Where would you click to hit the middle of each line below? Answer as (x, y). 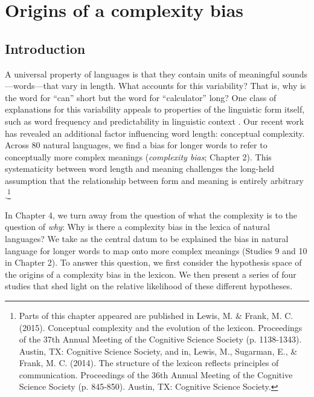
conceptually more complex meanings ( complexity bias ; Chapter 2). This (138, 156)
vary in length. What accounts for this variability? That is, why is (184, 86)
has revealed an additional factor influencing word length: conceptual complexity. (155, 133)
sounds (295, 74)
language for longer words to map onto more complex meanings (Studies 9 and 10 (156, 250)
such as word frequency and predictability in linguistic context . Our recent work (155, 121)
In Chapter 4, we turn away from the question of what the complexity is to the (151, 215)
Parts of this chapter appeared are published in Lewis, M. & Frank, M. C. (156, 315)
